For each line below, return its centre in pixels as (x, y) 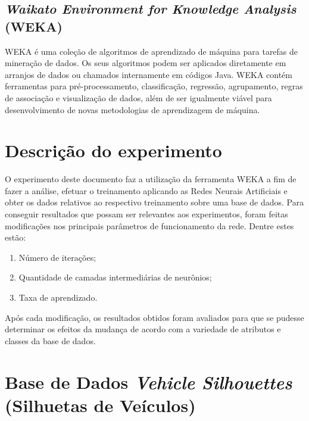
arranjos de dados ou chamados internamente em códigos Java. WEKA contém (149, 74)
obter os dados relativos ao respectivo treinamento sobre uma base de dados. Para (154, 202)
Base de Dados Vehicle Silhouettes (149, 382)
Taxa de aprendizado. (58, 297)
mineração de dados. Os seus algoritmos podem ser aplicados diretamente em (146, 63)
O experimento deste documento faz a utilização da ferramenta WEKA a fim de (151, 179)
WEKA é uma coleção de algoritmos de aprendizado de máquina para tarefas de (152, 51)
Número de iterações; (57, 257)
